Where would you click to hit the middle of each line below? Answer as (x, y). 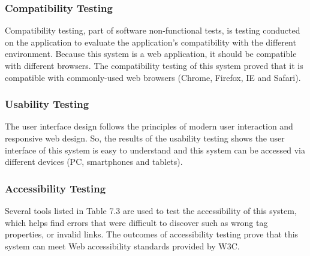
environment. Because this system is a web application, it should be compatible (151, 54)
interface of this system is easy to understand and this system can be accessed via (155, 150)
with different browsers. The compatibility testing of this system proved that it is (154, 65)
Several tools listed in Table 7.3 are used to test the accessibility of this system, (151, 210)
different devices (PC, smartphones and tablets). (94, 162)
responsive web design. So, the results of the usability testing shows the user (145, 138)
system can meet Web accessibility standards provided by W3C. (122, 246)
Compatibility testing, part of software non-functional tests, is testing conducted (153, 30)
